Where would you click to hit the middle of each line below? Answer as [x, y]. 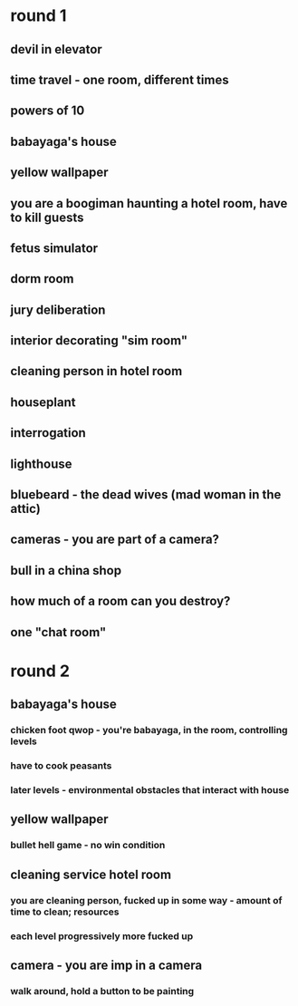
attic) [26, 509]
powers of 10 [48, 111]
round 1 [38, 16]
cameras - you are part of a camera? [115, 540]
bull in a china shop [66, 571]
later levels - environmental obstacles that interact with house [150, 789]
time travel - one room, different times [120, 79]
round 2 [40, 671]
